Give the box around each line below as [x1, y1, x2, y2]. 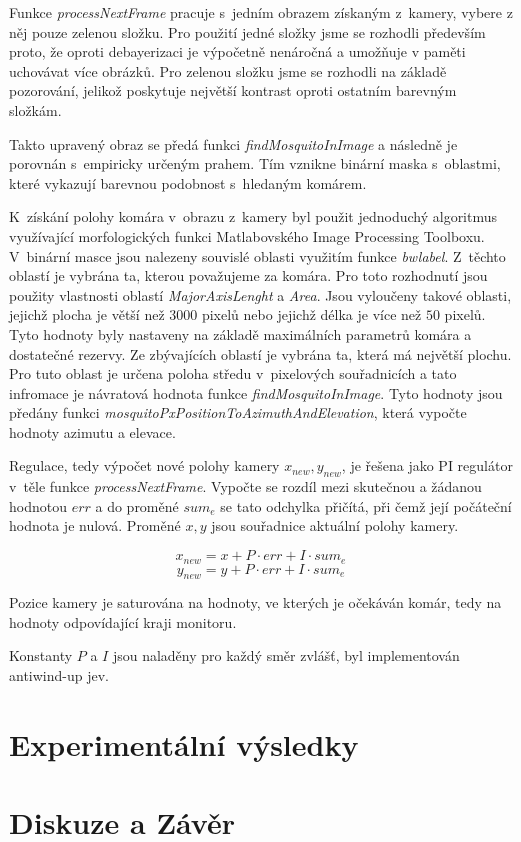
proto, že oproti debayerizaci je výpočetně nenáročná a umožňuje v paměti [9, 41, 466, 62]
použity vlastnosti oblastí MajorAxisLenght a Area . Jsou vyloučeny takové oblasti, [9, 284, 512, 305]
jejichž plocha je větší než [9, 304, 165, 325]
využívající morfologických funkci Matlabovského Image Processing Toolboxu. [9, 225, 485, 246]
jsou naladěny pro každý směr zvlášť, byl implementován [112, 645, 460, 666]
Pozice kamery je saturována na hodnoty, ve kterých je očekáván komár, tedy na [9, 592, 502, 613]
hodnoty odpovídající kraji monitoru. [9, 611, 237, 632]
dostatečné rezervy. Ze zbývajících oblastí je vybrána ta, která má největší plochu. [9, 343, 512, 364]
